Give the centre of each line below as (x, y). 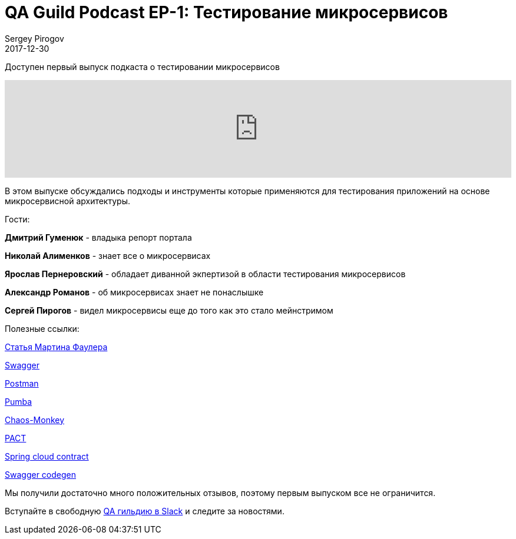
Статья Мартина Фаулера (56, 347)
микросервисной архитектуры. (67, 201)
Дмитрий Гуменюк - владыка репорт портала (98, 237)
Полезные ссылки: (42, 328)
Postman (22, 383)
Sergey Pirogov (34, 38)
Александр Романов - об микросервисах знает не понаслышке (134, 292)
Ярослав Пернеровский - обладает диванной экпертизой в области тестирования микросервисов (205, 274)
